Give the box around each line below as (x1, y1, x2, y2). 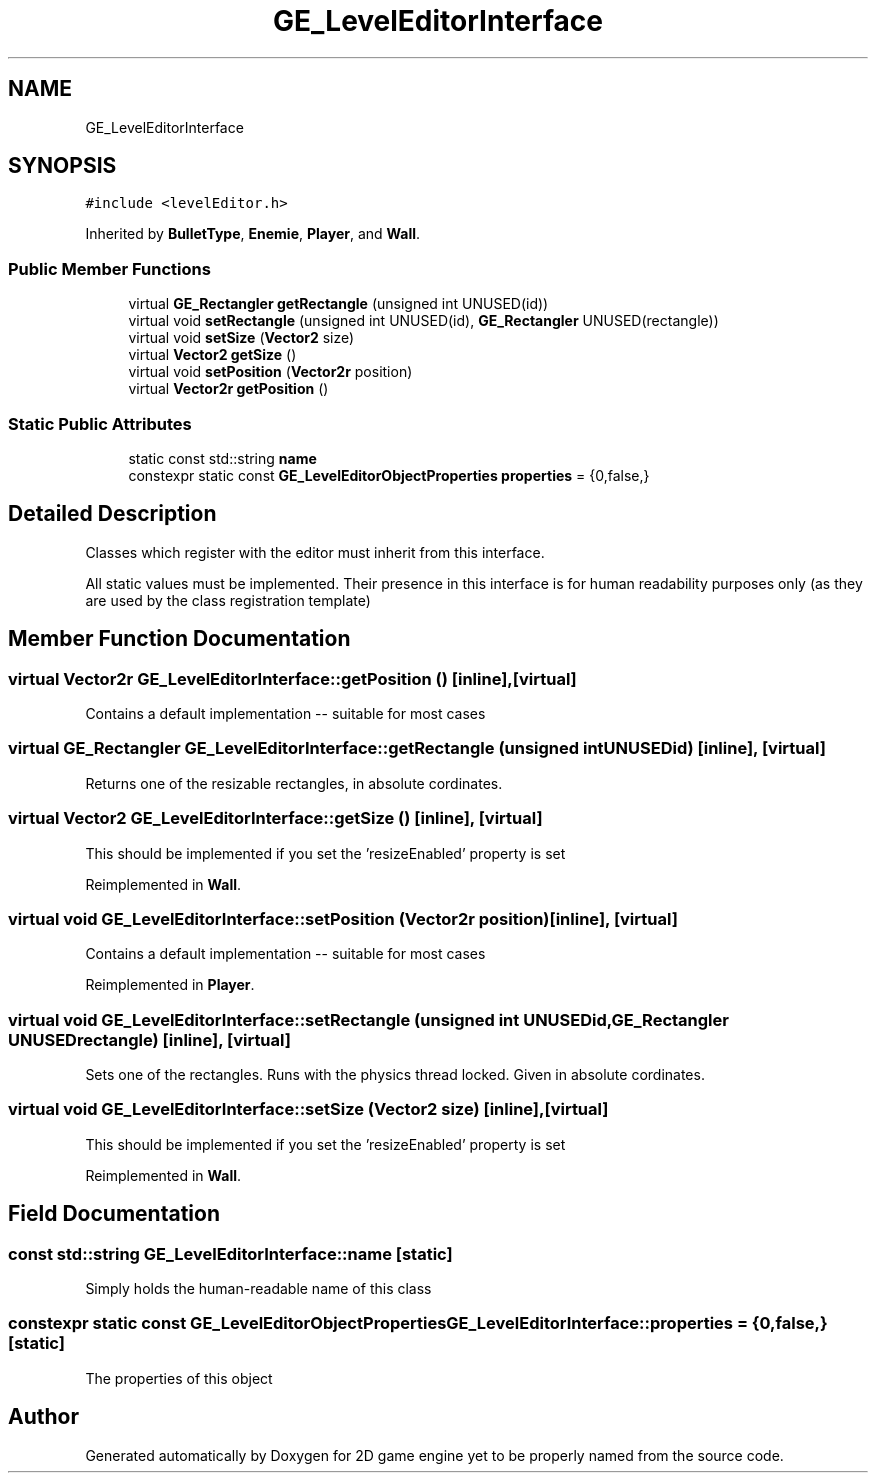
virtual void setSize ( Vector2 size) (128, 329, 355, 347)
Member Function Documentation (8, 626, 351, 652)
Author (8, 1404, 79, 1430)
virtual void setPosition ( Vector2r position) (128, 363, 413, 381)
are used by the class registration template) (85, 591, 371, 609)
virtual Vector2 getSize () (128, 346, 297, 364)
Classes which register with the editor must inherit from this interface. (85, 543, 545, 561)
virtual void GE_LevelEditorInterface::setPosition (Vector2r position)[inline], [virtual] (8, 908, 678, 929)
